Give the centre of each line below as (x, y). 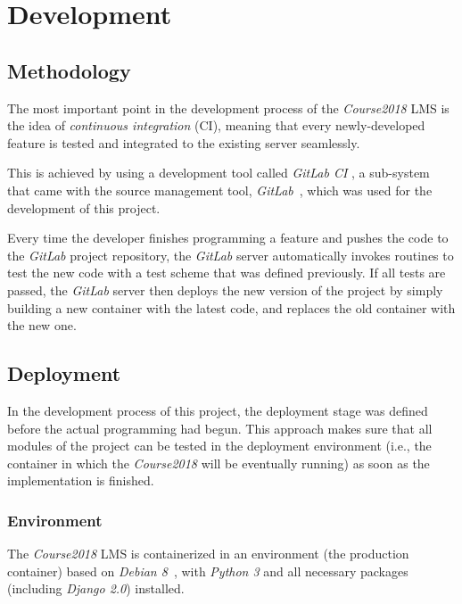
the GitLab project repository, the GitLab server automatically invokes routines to (231, 255)
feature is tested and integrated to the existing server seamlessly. (184, 142)
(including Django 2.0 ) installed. (96, 588)
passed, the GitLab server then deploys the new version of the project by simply (225, 290)
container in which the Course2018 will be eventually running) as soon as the (219, 463)
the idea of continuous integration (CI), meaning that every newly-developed (216, 125)
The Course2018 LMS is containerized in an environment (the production (208, 554)
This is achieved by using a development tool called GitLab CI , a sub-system (219, 173)
